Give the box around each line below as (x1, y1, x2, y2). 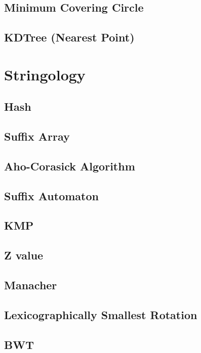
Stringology (4, 64, 86, 84)
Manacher (4, 277, 57, 293)
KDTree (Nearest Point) (4, 29, 135, 45)
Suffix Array (4, 128, 70, 144)
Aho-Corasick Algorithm (4, 158, 135, 173)
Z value (4, 247, 44, 263)
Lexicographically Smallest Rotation (4, 306, 197, 322)
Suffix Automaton (4, 188, 99, 203)
